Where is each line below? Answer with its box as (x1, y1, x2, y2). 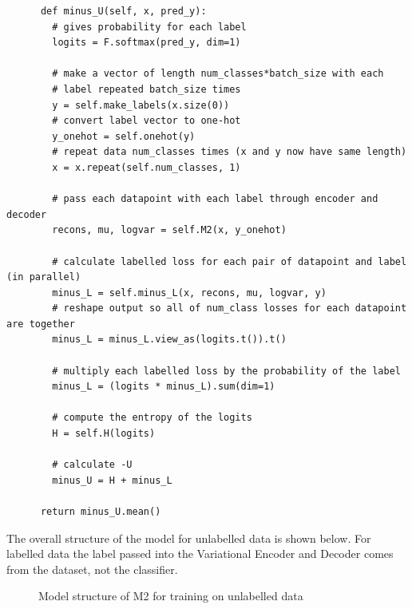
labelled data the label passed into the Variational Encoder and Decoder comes (6, 545, 394, 562)
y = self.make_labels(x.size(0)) (52, 99, 230, 111)
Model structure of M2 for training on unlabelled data (38, 587, 303, 604)
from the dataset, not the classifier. (6, 560, 178, 577)
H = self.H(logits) (52, 428, 156, 440)
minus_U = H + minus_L (52, 474, 172, 486)
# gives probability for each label (52, 21, 247, 33)
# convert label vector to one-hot (52, 115, 241, 127)
